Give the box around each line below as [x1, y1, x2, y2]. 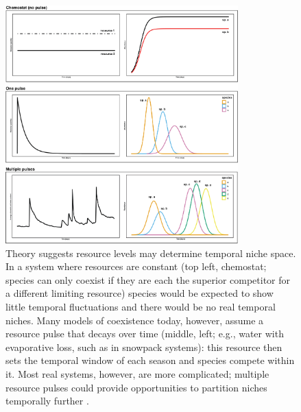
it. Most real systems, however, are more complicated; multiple [5, 366, 269, 380]
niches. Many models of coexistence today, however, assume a [5, 313, 264, 327]
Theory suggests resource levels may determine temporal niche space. [5, 245, 296, 260]
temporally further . [5, 393, 89, 408]
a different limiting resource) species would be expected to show [5, 286, 274, 300]
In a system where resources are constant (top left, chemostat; [5, 259, 267, 274]
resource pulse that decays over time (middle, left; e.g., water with [5, 326, 284, 341]
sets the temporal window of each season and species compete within [5, 353, 295, 367]
